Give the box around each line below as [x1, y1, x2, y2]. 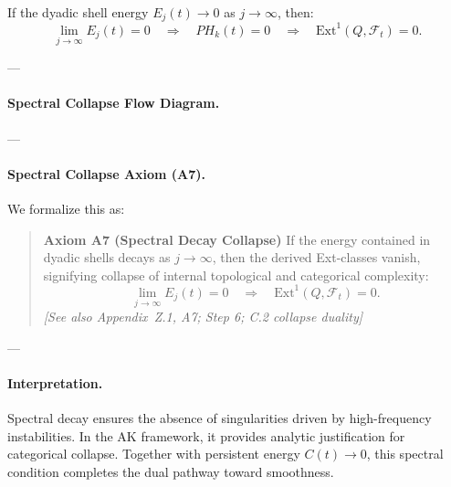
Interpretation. [7, 373, 103, 392]
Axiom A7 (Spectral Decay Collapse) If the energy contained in [43, 229, 431, 249]
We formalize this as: [7, 198, 125, 217]
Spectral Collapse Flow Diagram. [7, 93, 220, 112]
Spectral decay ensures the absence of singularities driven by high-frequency [7, 408, 432, 428]
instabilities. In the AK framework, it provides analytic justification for [7, 426, 405, 445]
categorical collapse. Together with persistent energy [7, 444, 300, 463]
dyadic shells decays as [43, 248, 171, 267]
